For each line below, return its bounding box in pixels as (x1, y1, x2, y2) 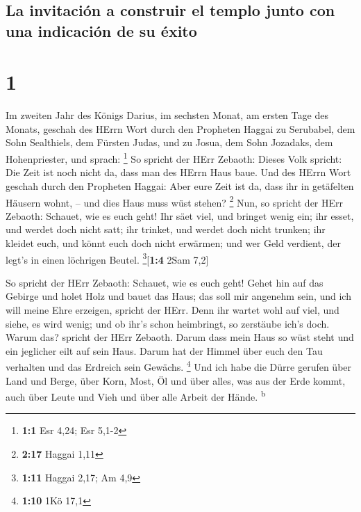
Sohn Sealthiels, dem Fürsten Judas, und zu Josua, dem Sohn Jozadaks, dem (6, 135, 333, 150)
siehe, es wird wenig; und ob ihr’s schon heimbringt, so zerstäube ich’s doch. (6, 316, 330, 330)
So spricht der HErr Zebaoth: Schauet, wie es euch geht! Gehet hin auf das (6, 275, 324, 289)
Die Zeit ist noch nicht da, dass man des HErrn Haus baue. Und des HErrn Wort (6, 165, 351, 179)
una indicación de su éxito (6, 19, 197, 41)
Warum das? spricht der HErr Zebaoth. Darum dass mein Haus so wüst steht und (6, 330, 354, 344)
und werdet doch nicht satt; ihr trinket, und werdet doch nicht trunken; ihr (6, 222, 326, 237)
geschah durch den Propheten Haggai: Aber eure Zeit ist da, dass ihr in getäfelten (6, 178, 354, 193)
